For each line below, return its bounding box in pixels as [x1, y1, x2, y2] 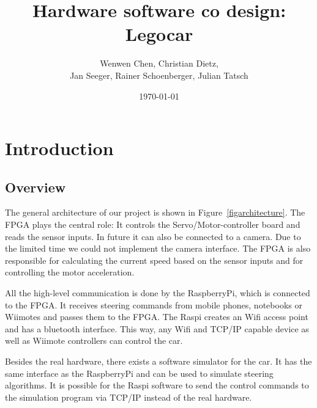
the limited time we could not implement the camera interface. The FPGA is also [5, 242, 311, 255]
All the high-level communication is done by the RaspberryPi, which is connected [5, 286, 310, 299]
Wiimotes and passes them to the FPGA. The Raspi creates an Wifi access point [5, 310, 308, 323]
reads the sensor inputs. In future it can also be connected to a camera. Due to [5, 230, 301, 242]
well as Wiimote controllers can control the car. [5, 334, 183, 347]
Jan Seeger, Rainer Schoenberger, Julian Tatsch [70, 68, 248, 81]
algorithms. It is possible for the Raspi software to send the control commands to [5, 379, 309, 392]
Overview [5, 177, 66, 196]
